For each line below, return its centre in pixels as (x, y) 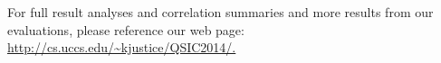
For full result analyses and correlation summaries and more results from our (220, 12)
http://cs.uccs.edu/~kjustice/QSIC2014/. (122, 47)
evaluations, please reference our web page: (126, 29)
